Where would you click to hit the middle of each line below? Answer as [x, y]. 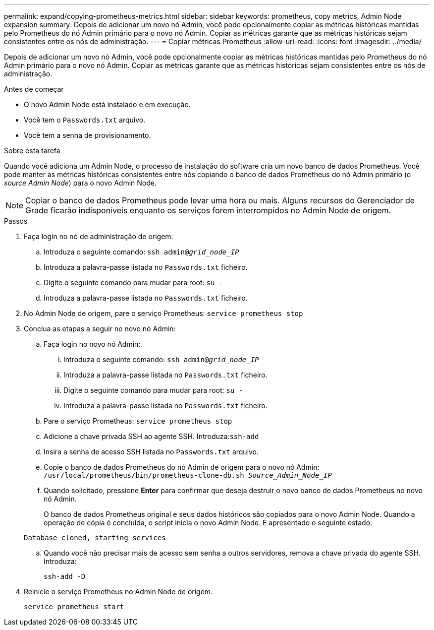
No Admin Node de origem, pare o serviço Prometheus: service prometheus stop [163, 313]
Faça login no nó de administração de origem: [99, 236]
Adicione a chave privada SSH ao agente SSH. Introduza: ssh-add [151, 436]
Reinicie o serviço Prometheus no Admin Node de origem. [118, 592]
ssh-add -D [65, 576]
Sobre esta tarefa [32, 151]
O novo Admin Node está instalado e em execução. [107, 104]
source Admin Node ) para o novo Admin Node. [80, 183]
